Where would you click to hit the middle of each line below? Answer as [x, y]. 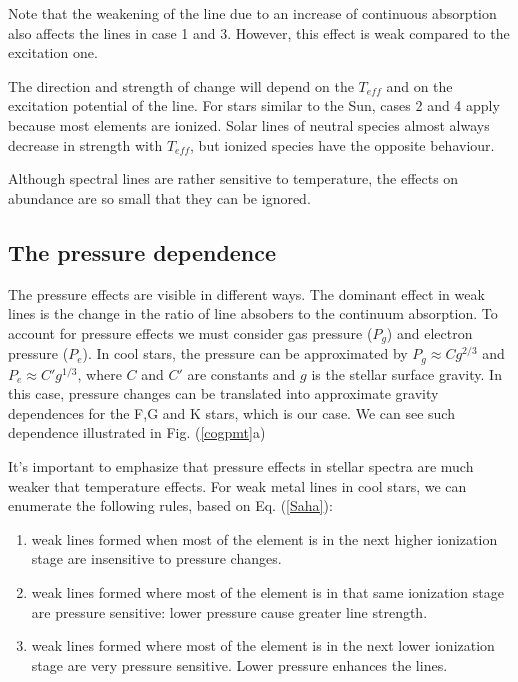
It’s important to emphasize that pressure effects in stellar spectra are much [241, 466]
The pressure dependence [142, 251]
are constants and [241, 373]
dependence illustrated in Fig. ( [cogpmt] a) [137, 432]
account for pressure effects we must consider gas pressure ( [190, 332]
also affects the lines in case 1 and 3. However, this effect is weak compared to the [259, 32]
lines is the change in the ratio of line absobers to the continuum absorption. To [253, 313]
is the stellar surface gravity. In [406, 373]
